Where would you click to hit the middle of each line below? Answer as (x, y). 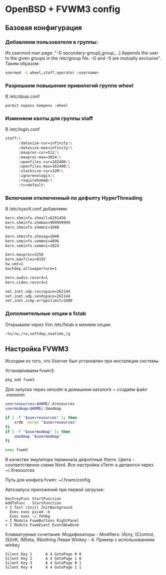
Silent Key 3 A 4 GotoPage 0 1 (43, 563)
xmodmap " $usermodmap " (38, 436)
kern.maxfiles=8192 (25, 259)
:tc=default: (32, 185)
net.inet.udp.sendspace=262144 (38, 296)
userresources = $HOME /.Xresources (40, 404)
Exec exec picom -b (30, 512)
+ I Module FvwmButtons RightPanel (42, 521)
